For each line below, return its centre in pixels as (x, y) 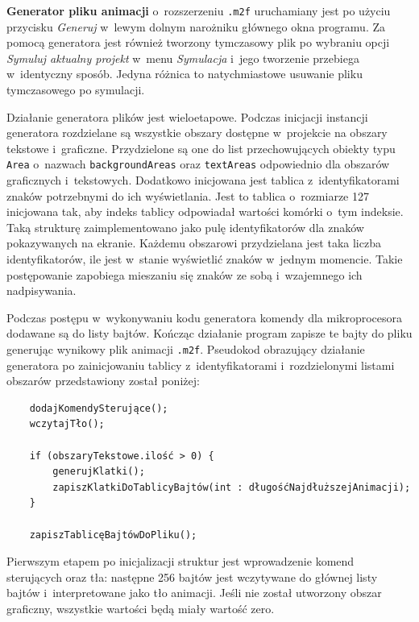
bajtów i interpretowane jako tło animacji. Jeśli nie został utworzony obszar (194, 593)
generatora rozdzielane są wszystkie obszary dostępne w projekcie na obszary (197, 133)
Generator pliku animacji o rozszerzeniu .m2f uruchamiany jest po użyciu (199, 10)
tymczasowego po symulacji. (76, 90)
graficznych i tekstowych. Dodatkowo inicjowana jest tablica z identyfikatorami (203, 180)
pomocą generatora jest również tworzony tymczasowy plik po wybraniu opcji (198, 42)
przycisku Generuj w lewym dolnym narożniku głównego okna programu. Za (196, 26)
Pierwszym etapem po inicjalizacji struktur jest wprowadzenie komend (180, 561)
